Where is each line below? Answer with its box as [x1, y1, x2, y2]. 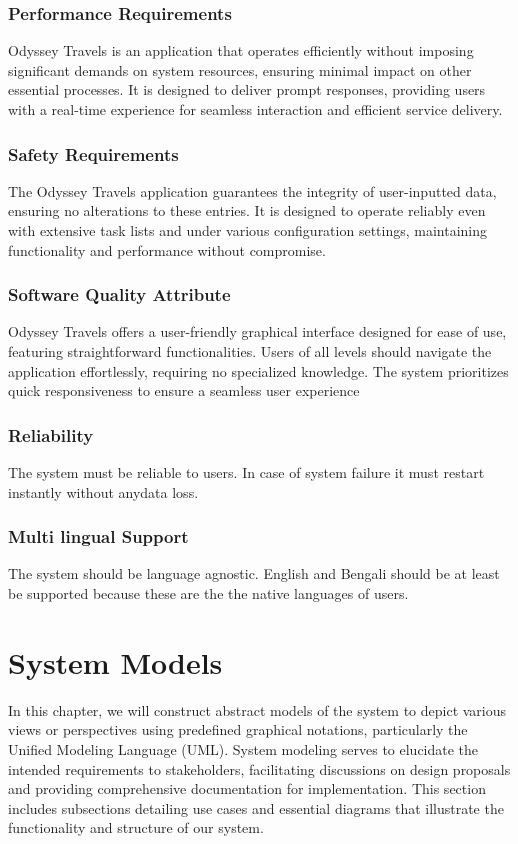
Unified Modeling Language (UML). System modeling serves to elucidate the [8, 738, 479, 759]
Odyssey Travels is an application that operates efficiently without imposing [8, 40, 474, 61]
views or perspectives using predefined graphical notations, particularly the [8, 719, 468, 740]
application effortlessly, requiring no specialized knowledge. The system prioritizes [8, 360, 509, 381]
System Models [8, 641, 223, 682]
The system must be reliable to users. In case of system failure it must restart [8, 462, 485, 482]
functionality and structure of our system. [8, 817, 264, 838]
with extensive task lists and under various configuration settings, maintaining [8, 220, 488, 240]
